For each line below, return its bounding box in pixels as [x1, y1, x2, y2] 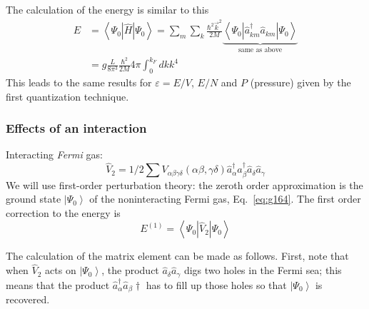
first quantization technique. [6, 88, 129, 103]
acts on [45, 263, 76, 278]
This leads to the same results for [6, 75, 152, 90]
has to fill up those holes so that [146, 277, 287, 292]
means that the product [6, 277, 110, 292]
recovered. [6, 292, 50, 307]
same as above [238, 46, 283, 54]
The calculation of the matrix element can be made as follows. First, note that [6, 248, 349, 263]
